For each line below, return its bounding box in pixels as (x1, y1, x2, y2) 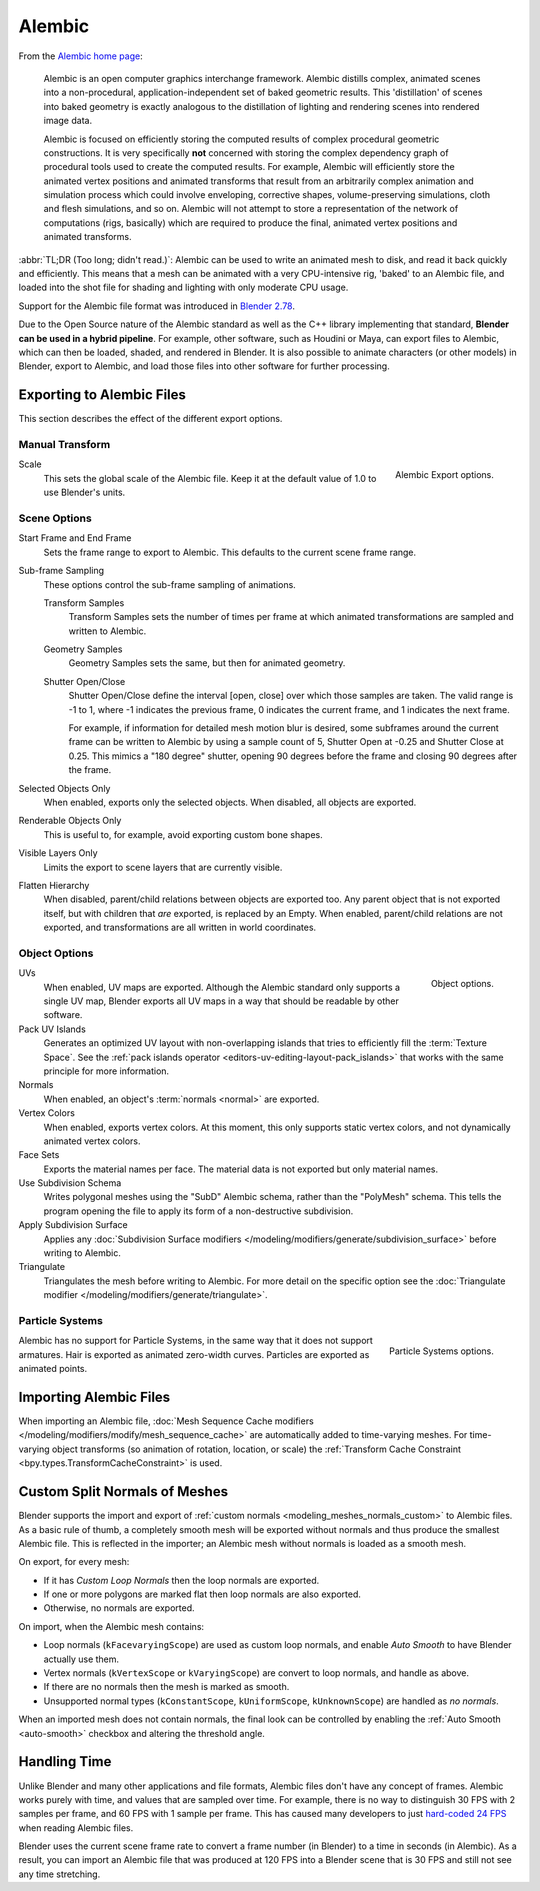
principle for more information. (43, 1065, 170, 1077)
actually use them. (43, 1653, 120, 1665)
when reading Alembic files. (18, 1821, 134, 1834)
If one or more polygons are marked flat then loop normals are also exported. (43, 1588, 362, 1600)
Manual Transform (18, 438, 111, 452)
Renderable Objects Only (18, 815, 122, 827)
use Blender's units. (43, 486, 126, 499)
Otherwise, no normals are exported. (43, 1602, 195, 1614)
